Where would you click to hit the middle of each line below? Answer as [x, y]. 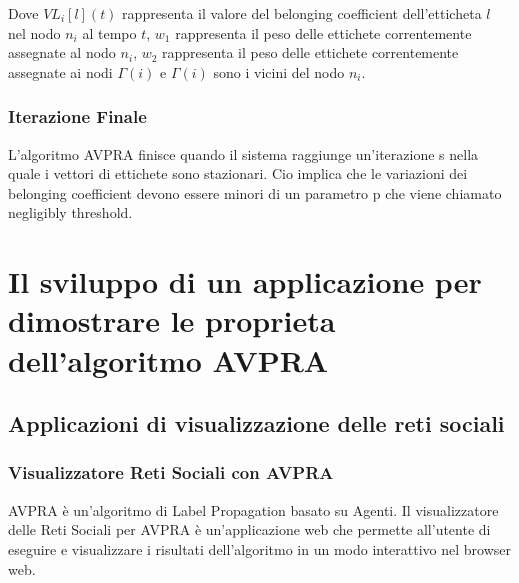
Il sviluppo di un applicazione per [245, 281]
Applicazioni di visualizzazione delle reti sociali [256, 423]
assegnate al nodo [62, 52]
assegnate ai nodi [60, 71]
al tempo [109, 32]
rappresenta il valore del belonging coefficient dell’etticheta [302, 13]
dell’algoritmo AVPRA [168, 359]
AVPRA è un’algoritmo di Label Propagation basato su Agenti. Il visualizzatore [253, 509]
